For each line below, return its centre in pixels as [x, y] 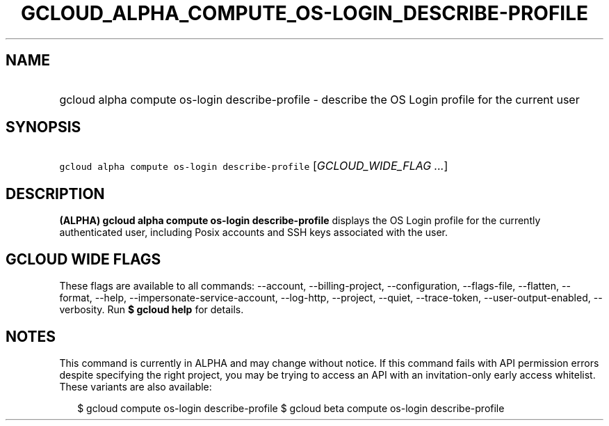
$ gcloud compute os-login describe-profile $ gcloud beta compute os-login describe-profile [291, 408]
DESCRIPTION [55, 194]
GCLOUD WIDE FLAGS [83, 259]
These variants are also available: [136, 386]
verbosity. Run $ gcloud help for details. [152, 310]
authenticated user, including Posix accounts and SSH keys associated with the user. [254, 232]
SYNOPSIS [43, 127]
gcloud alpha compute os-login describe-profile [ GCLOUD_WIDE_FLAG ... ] [254, 166]
